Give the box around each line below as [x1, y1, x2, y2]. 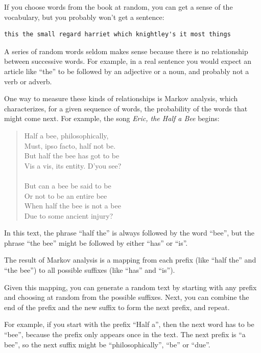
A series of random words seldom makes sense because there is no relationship [4, 45, 248, 56]
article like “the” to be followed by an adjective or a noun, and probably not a [4, 65, 249, 76]
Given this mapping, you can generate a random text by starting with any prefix [4, 281, 257, 292]
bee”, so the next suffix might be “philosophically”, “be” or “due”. [4, 339, 210, 349]
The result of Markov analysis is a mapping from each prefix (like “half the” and [4, 254, 256, 265]
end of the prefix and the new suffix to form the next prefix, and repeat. [4, 301, 230, 312]
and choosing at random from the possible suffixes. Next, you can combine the [4, 292, 249, 302]
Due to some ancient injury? [24, 210, 113, 221]
